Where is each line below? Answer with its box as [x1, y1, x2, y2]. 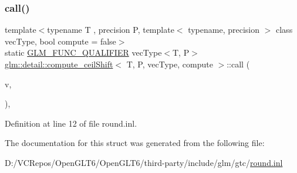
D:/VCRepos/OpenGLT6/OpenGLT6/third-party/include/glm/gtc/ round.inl [5, 156, 283, 168]
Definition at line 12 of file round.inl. [5, 117, 137, 129]
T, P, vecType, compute [126, 58, 213, 70]
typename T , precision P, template [47, 23, 174, 36]
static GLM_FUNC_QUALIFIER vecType [5, 46, 162, 59]
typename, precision [188, 23, 260, 36]
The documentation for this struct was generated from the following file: [5, 137, 265, 149]
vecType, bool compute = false [5, 35, 116, 47]
